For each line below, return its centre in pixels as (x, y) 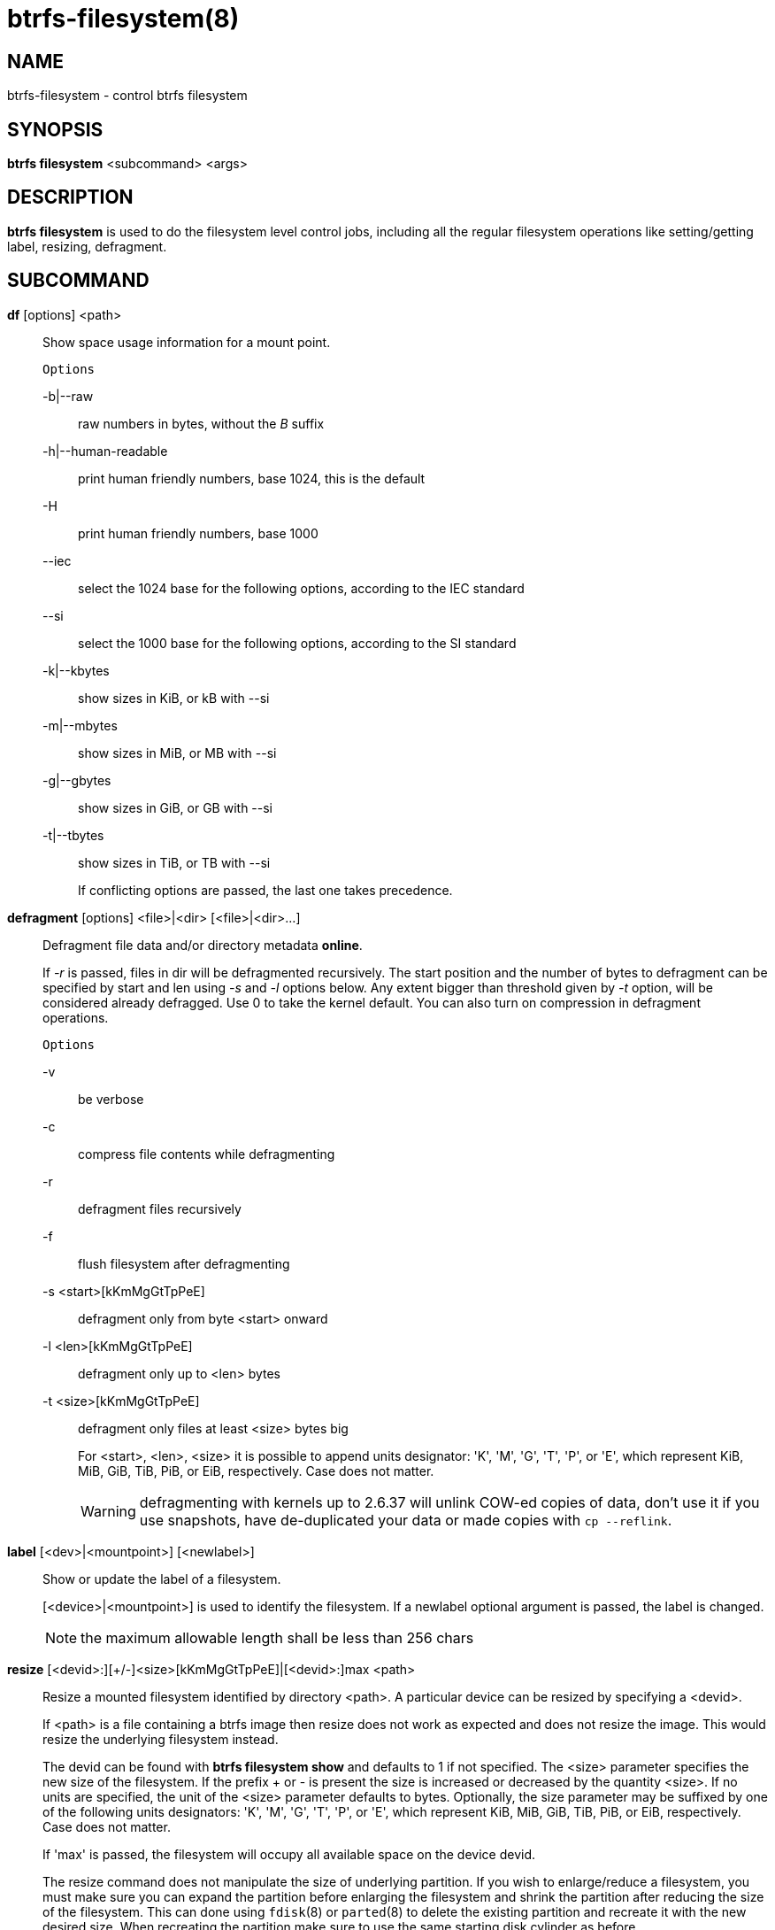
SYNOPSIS (55, 129)
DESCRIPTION (70, 197)
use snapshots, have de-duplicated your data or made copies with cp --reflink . (406, 1520)
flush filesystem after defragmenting (184, 1263)
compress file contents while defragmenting (207, 1154)
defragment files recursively (160, 1208)
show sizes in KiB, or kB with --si (174, 698)
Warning (108, 1511)
